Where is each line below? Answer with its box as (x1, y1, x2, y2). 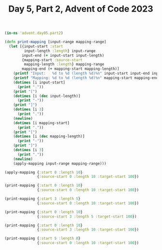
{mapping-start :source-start (22, 57, 83, 62)
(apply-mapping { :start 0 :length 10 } (4, 170, 83, 175)
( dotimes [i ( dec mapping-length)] (13, 134, 85, 139)
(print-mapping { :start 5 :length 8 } (4, 236, 81, 241)
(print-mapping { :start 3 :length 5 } (4, 196, 81, 202)
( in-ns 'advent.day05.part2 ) (4, 31, 63, 36)
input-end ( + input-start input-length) (22, 53, 104, 58)
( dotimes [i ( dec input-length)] (13, 94, 81, 98)
